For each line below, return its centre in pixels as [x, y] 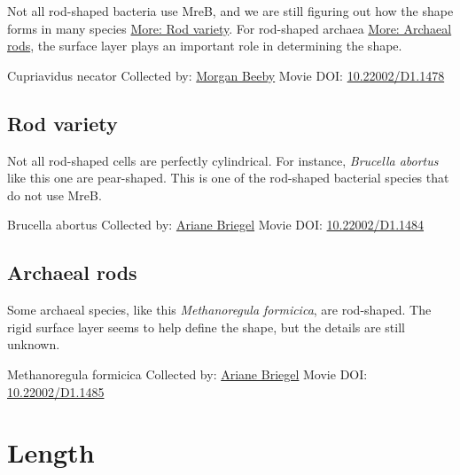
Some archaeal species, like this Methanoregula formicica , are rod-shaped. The [219, 310]
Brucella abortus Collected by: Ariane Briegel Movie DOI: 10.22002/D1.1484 [216, 225]
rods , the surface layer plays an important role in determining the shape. [205, 46]
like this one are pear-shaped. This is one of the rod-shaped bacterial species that [228, 178]
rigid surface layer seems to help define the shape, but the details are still [206, 327]
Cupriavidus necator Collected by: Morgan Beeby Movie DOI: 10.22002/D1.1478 [226, 75]
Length [51, 452]
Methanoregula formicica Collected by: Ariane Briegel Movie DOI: [187, 374]
